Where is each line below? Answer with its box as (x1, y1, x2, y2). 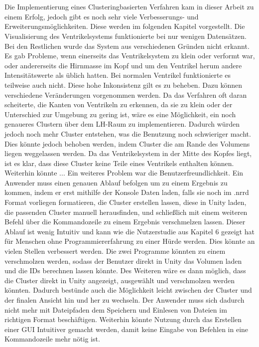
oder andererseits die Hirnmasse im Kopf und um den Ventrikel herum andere (4, 60, 242, 70)
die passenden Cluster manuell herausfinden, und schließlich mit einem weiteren (4, 206, 248, 217)
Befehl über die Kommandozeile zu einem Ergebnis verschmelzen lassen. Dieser (4, 216, 246, 227)
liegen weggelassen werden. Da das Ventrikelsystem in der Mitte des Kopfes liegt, (4, 148, 252, 159)
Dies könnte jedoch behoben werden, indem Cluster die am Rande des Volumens (4, 138, 250, 149)
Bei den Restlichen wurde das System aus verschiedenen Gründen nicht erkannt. (4, 40, 250, 51)
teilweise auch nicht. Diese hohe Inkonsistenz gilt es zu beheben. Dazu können (4, 79, 243, 90)
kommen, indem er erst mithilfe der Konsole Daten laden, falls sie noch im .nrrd (4, 187, 249, 197)
